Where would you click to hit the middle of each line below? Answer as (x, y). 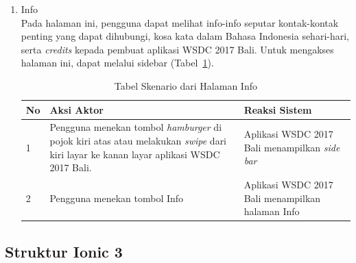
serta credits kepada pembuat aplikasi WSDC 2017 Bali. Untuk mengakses (177, 49)
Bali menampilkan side (292, 147)
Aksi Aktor (76, 109)
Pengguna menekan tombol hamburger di (136, 127)
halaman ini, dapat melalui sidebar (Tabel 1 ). (117, 63)
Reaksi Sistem (278, 109)
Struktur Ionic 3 (64, 251)
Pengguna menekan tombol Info (117, 198)
